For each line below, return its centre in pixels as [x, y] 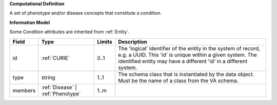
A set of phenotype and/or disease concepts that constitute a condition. [85, 13]
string [48, 77]
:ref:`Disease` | [59, 87]
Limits [104, 42]
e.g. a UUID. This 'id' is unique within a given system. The [188, 55]
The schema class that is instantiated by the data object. [186, 74]
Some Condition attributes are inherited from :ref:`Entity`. [70, 32]
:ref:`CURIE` [56, 58]
